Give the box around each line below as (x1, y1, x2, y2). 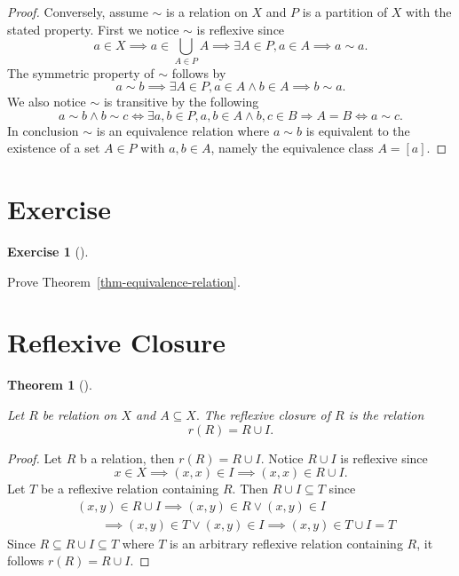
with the (406, 3, 452, 20)
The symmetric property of (7, 63, 154, 82)
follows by (171, 63, 226, 82)
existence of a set (7, 138, 100, 157)
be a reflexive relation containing (40, 479, 219, 498)
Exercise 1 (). (7, 242, 89, 261)
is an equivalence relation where (96, 121, 270, 139)
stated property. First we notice (7, 20, 179, 38)
